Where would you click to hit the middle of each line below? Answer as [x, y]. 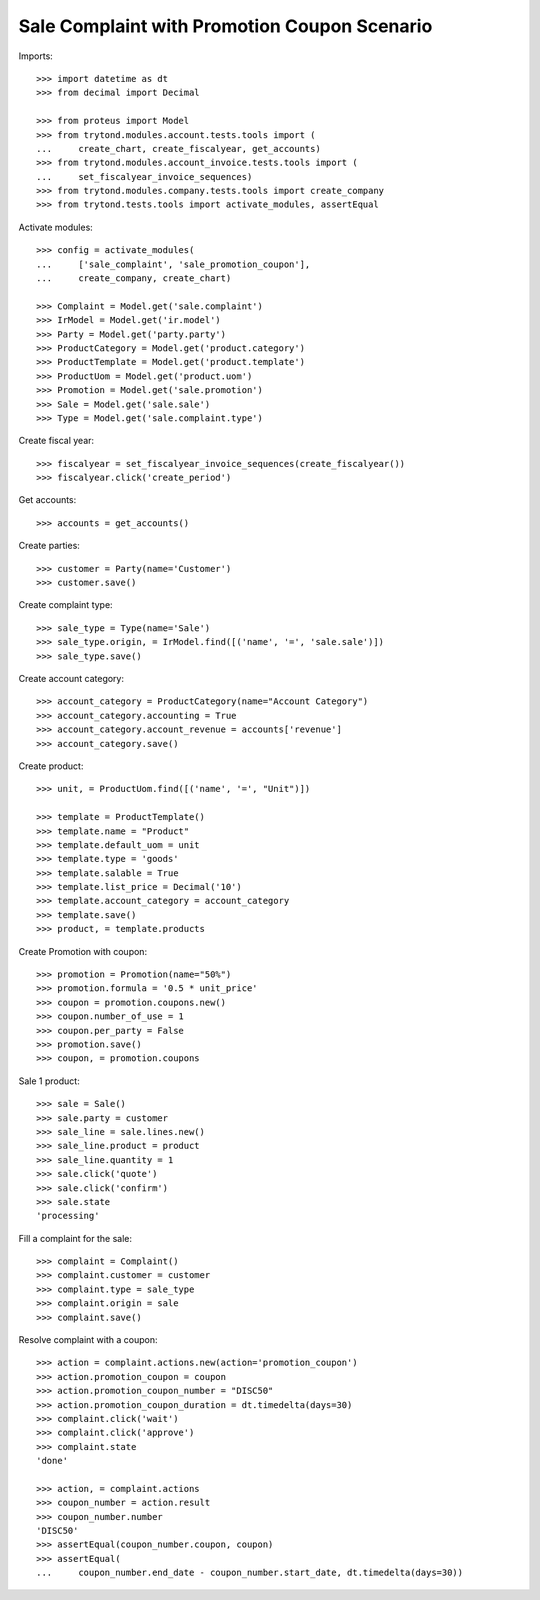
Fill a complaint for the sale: [75, 1238]
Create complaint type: [66, 605]
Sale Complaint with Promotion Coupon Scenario [225, 26]
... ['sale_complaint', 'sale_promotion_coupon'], [173, 264]
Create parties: [49, 546]
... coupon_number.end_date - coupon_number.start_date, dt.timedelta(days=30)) [250, 1573]
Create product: [51, 766]
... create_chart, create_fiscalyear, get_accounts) [179, 148]
